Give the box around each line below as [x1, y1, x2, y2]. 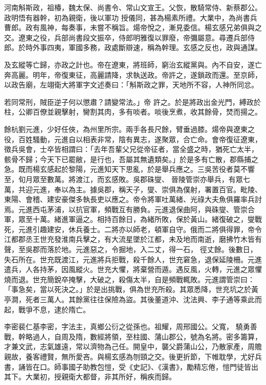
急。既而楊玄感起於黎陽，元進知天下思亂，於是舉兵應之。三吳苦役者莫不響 [4, 164, 255, 174]
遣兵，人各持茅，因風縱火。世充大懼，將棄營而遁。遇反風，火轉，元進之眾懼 [4, 264, 262, 275]
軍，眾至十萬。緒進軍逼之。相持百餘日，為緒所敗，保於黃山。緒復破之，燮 [4, 214, 255, 224]
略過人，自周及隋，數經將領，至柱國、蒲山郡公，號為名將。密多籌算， [25, 331, 262, 342]
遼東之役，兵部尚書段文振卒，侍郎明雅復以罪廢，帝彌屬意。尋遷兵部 [18, 32, 248, 42]
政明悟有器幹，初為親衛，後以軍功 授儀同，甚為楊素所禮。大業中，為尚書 [4, 12, 250, 22]
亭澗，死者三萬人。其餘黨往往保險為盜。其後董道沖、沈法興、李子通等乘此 [4, 294, 255, 305]
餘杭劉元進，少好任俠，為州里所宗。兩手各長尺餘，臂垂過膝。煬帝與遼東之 [4, 123, 255, 134]
